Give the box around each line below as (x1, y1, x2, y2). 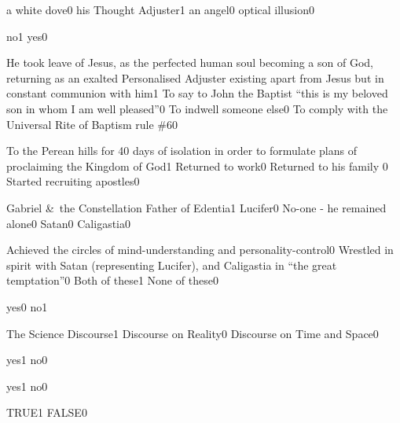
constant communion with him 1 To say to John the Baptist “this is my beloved (6, 85, 388, 101)
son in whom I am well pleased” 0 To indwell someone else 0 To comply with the (6, 100, 388, 116)
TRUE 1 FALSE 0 (6, 404, 87, 421)
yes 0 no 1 (6, 298, 48, 314)
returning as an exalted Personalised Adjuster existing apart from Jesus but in (6, 69, 384, 86)
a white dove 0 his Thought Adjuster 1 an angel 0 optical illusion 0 (6, 2, 314, 17)
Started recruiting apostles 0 (6, 173, 140, 189)
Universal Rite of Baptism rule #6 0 (6, 116, 178, 132)
